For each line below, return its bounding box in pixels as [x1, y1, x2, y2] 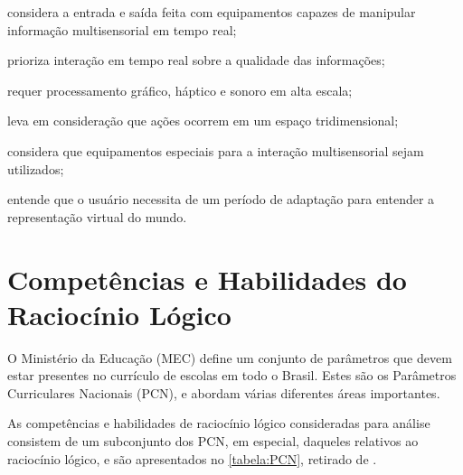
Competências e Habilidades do [7, 260, 407, 297]
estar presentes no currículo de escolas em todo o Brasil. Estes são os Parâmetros [7, 366, 457, 385]
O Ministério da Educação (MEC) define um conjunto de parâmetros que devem [7, 348, 452, 367]
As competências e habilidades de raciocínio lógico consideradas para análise [7, 414, 430, 433]
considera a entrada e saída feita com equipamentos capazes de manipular [7, 3, 416, 21]
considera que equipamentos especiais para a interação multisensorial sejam [7, 141, 424, 160]
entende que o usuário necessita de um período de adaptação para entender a [7, 190, 435, 209]
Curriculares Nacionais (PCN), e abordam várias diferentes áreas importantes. [7, 383, 440, 402]
